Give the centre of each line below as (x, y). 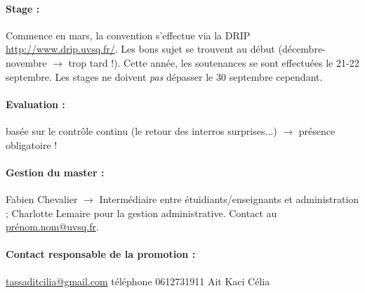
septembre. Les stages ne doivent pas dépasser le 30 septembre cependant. (164, 76)
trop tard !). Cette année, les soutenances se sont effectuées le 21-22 (214, 62)
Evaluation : (35, 104)
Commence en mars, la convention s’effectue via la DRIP (128, 35)
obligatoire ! (32, 144)
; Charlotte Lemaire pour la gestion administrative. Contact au (141, 213)
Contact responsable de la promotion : (101, 254)
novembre (26, 62)
